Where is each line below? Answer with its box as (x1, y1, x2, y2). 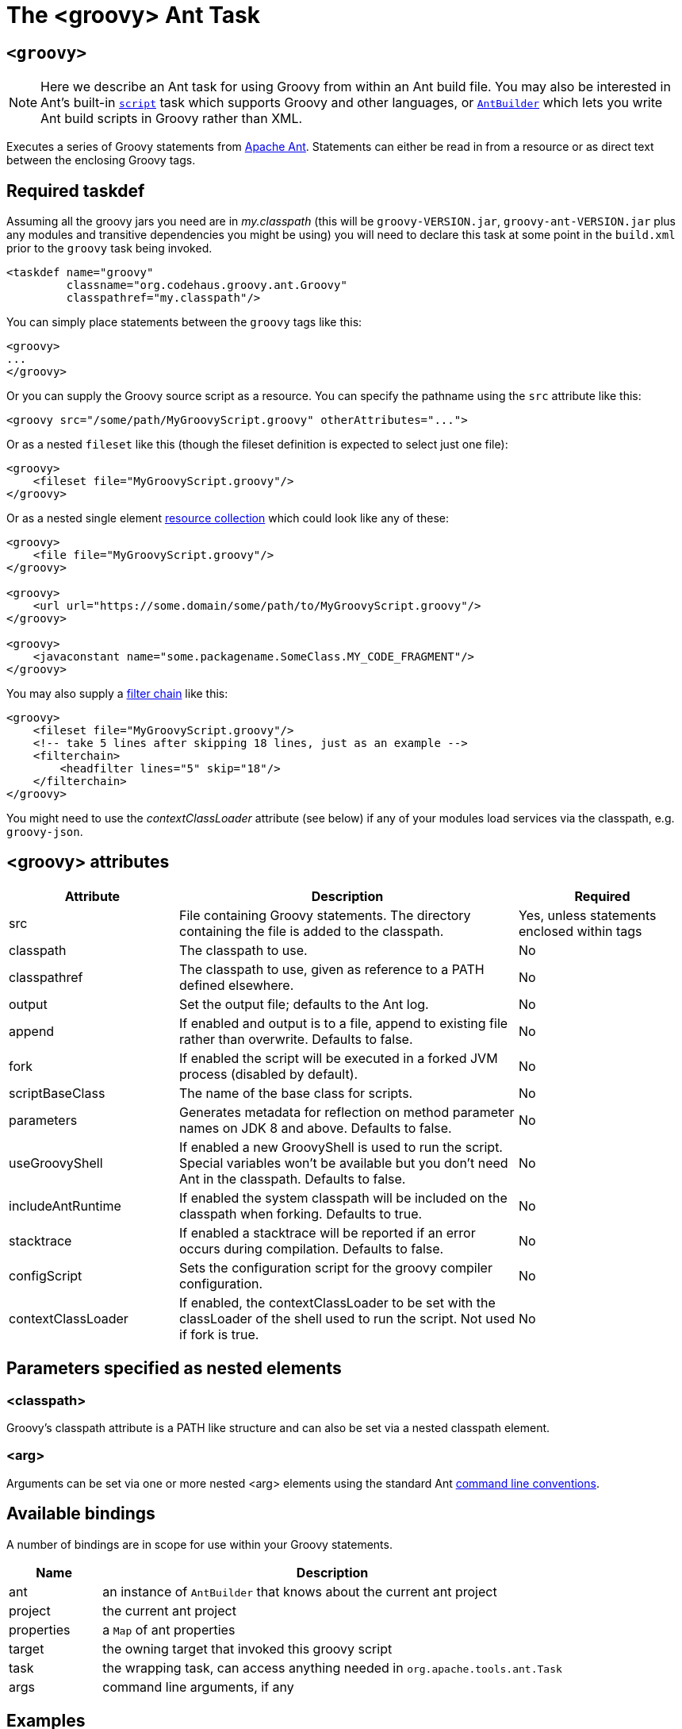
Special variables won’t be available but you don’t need (179, 1154, 508, 1171)
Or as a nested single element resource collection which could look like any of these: (6, 511, 450, 526)
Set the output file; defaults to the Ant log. (179, 995, 429, 1012)
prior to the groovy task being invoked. (6, 241, 213, 256)
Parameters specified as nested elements (6, 1358, 342, 1379)
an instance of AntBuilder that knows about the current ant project (102, 1583, 497, 1600)
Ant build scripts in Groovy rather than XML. (40, 110, 303, 127)
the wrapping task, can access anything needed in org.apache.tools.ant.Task (102, 1659, 562, 1676)
